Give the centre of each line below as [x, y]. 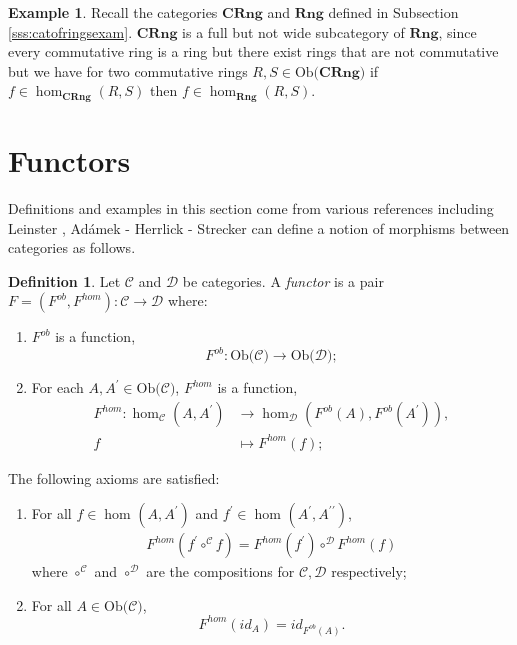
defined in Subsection [393, 12]
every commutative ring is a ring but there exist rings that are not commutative [253, 51]
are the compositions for [220, 571]
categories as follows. [72, 247]
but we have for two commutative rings [128, 70]
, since [457, 31]
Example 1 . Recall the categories [113, 12]
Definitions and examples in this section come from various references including [251, 207]
